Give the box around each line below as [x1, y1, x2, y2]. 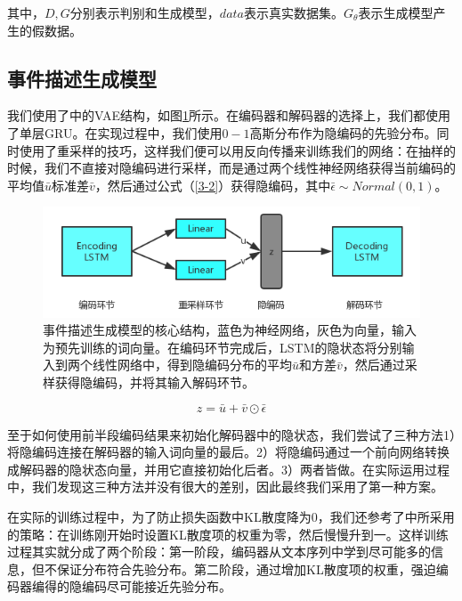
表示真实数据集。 [244, 4, 344, 21]
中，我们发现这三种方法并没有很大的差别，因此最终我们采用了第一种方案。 [7, 477, 443, 496]
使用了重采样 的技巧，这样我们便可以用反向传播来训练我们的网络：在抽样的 [19, 141, 456, 159]
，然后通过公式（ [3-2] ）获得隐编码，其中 [94, 175, 331, 194]
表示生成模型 [358, 4, 434, 21]
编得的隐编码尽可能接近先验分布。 [31, 577, 231, 596]
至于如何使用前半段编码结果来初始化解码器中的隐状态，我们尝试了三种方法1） [7, 425, 456, 443]
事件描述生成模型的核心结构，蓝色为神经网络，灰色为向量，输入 [43, 321, 417, 339]
